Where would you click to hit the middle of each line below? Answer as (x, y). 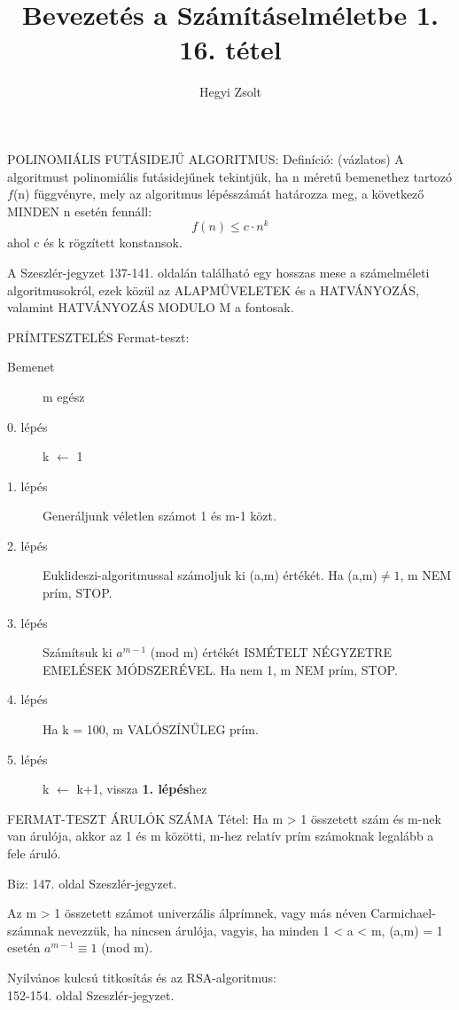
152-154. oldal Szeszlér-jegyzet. (91, 994)
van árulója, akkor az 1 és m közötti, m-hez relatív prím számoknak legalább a (221, 836)
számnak (31, 930)
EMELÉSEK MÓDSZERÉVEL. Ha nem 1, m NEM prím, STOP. (220, 669)
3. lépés (27, 622)
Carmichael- (403, 913)
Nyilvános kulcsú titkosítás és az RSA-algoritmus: (142, 977)
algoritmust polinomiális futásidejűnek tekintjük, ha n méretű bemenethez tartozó (230, 176)
